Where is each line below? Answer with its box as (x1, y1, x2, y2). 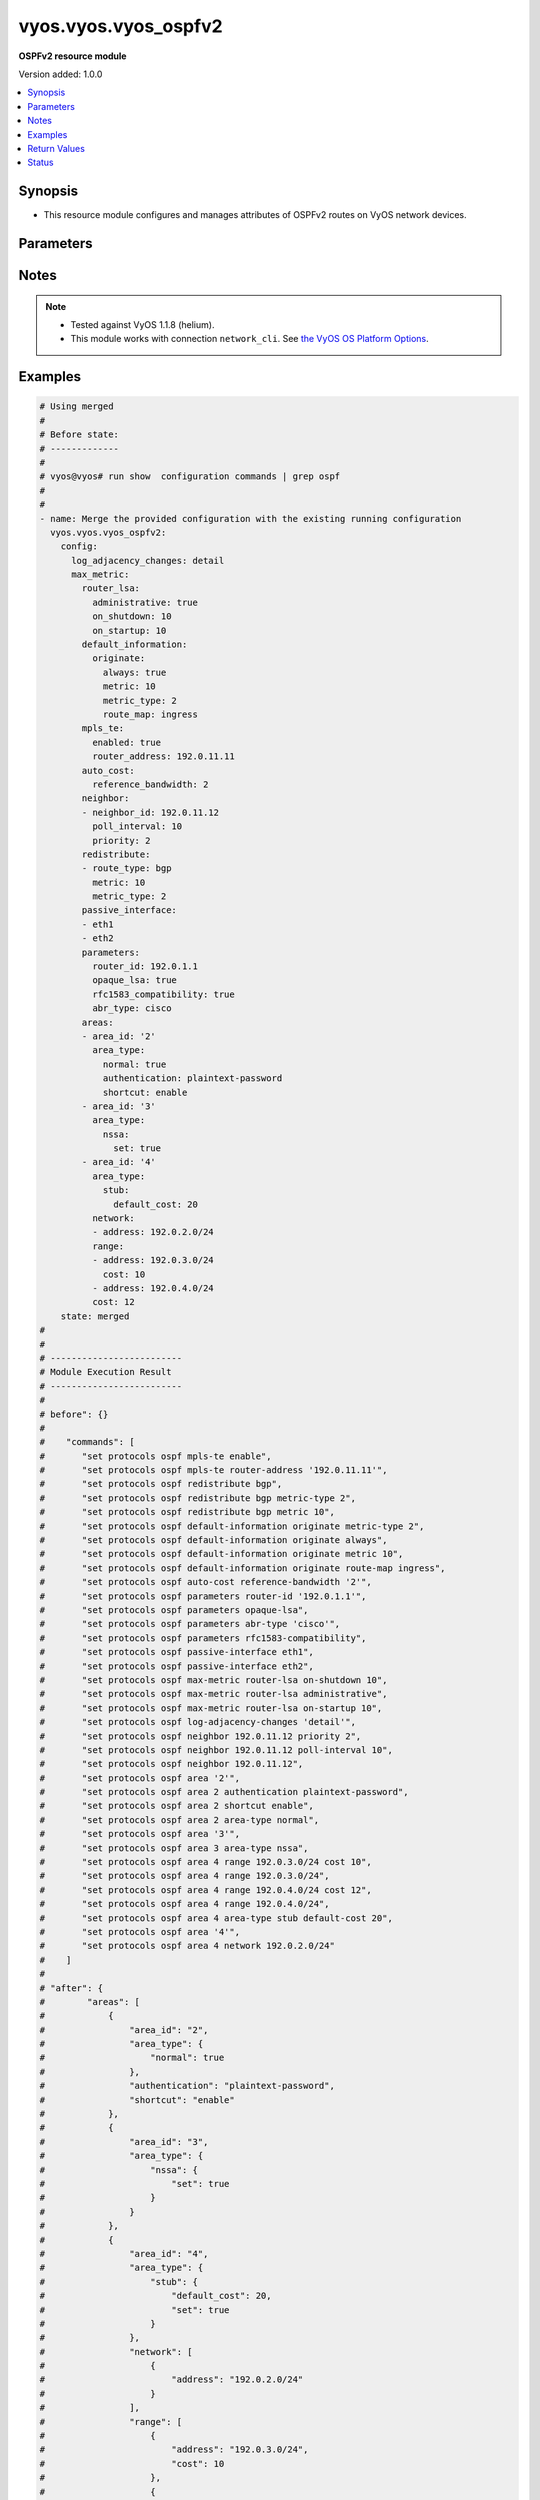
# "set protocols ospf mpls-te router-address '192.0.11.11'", (39, 1465, 388, 1476)
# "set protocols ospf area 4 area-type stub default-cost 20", (39, 1912, 394, 1924)
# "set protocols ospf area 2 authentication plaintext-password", (39, 1786, 409, 1798)
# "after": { (39, 1982, 104, 1994)
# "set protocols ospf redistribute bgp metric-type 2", (39, 1492, 357, 1504)
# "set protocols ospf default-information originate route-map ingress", (39, 1562, 446, 1574)
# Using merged (39, 401, 114, 412)
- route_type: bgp (81, 863, 172, 874)
